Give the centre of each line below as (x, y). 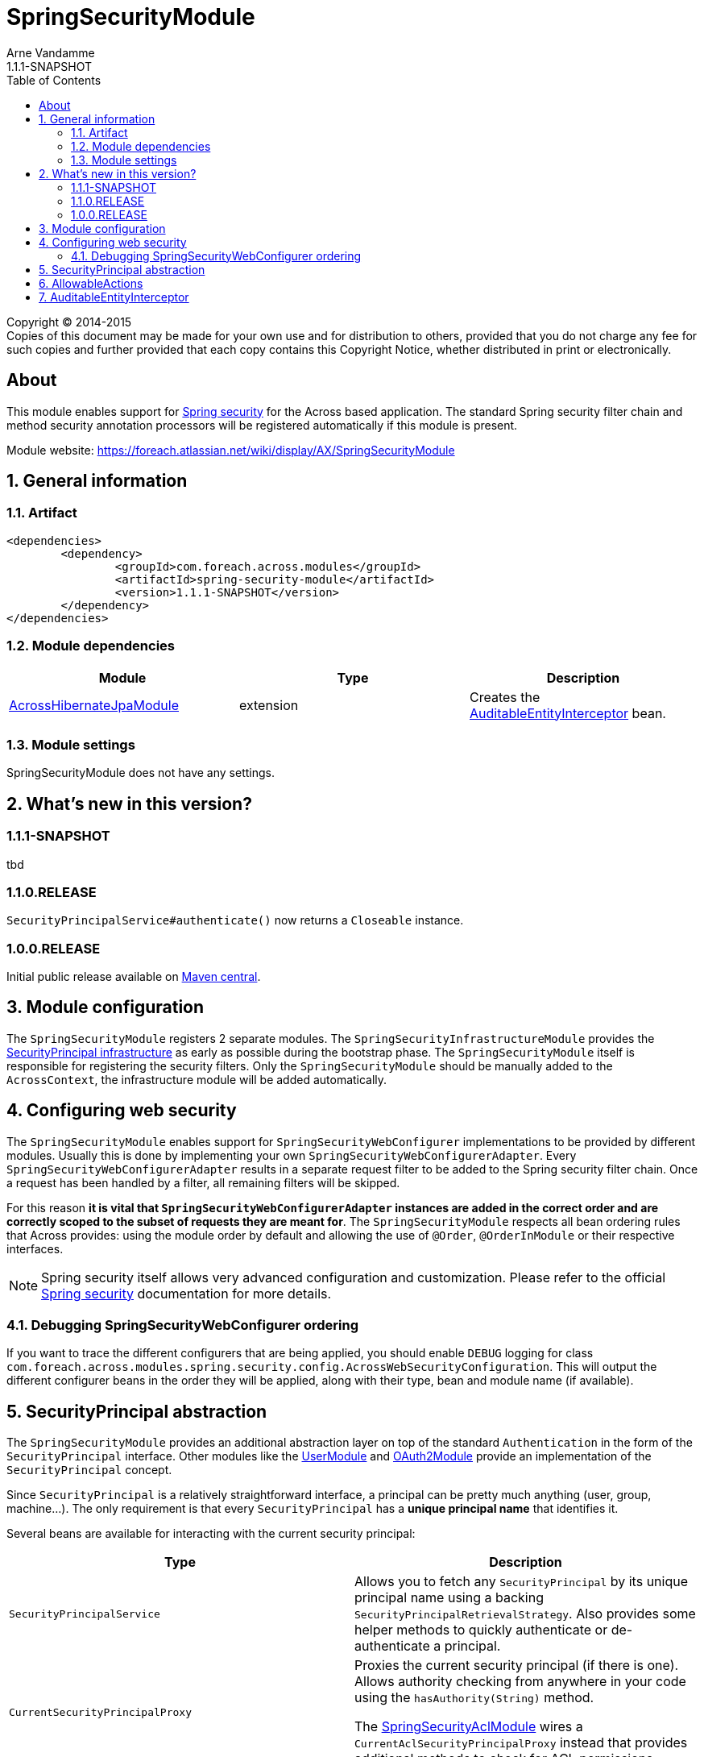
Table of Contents (54, 80)
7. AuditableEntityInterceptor (114, 297)
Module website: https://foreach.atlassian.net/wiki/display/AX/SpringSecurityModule (231, 450)
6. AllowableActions (91, 283)
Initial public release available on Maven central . (134, 977)
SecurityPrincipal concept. (89, 1470)
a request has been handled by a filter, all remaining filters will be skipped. (203, 1182)
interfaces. (35, 1248)
